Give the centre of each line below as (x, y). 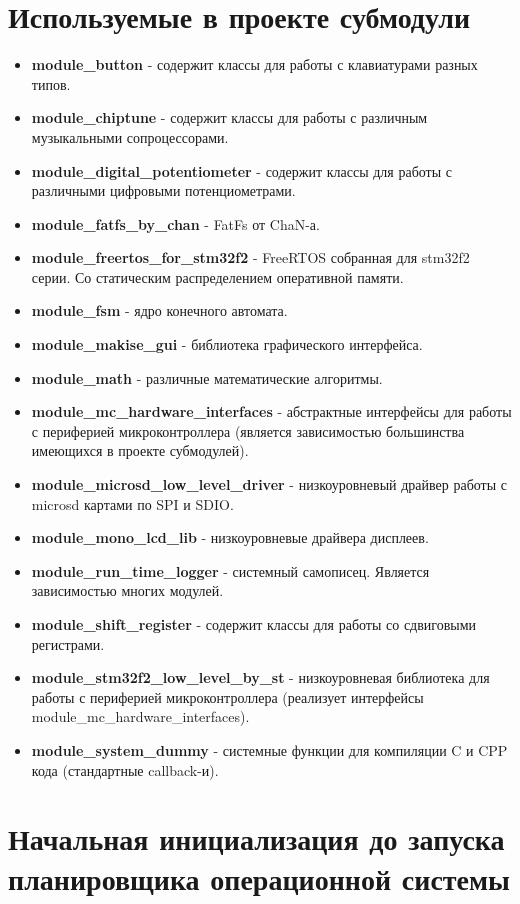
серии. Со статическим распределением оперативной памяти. (217, 276)
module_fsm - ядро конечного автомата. (159, 310)
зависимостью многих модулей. (127, 590)
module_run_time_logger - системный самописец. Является (230, 570)
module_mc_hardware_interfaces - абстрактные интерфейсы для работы (271, 411)
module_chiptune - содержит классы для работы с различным (229, 117)
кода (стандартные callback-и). (125, 769)
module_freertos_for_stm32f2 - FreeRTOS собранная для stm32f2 (250, 257)
